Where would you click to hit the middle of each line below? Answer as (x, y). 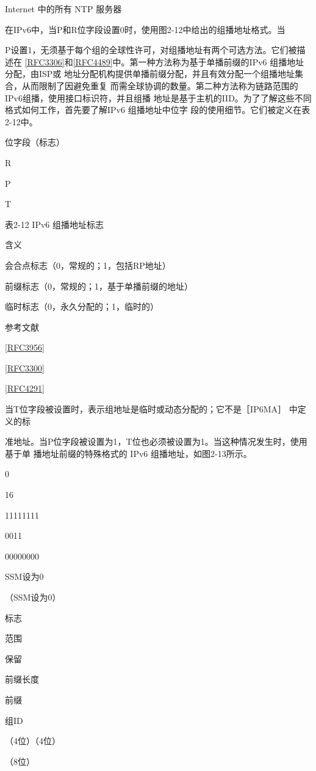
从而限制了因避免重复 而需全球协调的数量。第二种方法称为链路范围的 (160, 85)
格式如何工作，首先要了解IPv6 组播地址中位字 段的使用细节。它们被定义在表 (158, 110)
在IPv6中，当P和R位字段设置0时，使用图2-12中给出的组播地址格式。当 (145, 29)
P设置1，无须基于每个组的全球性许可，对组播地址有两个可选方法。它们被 (151, 50)
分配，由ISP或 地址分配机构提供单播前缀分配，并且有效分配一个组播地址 (150, 74)
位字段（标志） (35, 142)
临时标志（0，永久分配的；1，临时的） (82, 306)
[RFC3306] (45, 61)
